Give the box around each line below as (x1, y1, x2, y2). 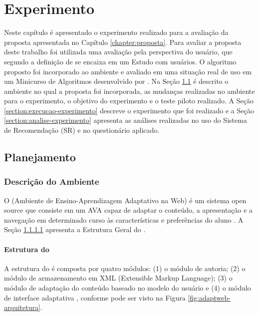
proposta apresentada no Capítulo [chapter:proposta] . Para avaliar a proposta (4, 36, 242, 47)
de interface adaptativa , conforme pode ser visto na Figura (4, 292, 186, 303)
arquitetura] (4, 302, 40, 313)
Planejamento (4, 149, 76, 165)
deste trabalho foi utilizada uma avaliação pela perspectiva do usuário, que (4, 46, 233, 57)
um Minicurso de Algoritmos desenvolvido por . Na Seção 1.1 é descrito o (4, 76, 229, 86)
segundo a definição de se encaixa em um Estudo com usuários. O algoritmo (4, 56, 237, 66)
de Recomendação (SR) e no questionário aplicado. (4, 125, 160, 135)
